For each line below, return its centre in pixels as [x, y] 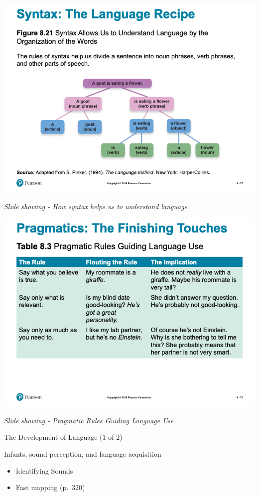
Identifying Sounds [44, 470]
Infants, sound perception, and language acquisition [83, 453]
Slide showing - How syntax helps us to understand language [96, 206]
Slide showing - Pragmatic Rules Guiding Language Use [89, 420]
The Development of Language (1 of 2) [63, 437]
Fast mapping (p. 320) [50, 487]
